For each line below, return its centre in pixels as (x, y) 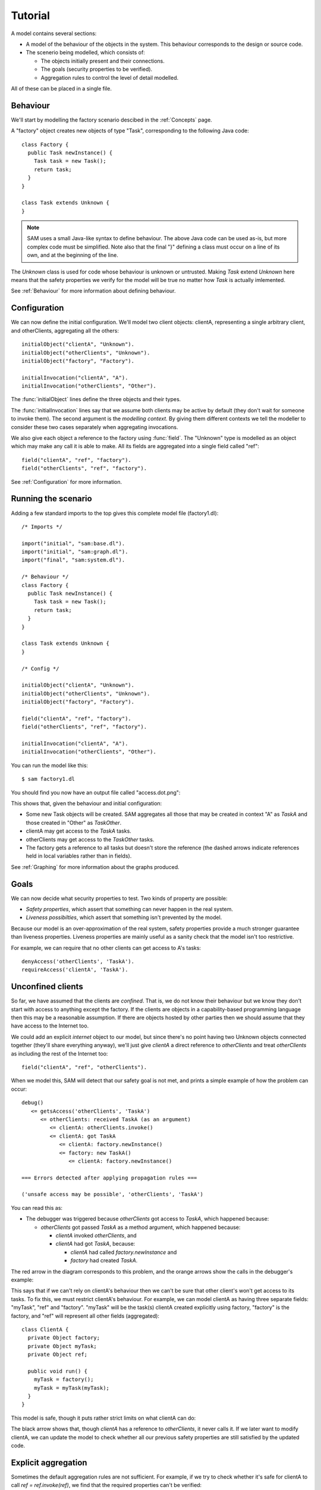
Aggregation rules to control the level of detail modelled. (110, 77)
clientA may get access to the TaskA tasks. (79, 831)
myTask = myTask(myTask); (72, 1388)
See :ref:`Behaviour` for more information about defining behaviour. (93, 291)
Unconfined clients (47, 987)
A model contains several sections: (54, 33)
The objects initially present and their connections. (103, 61)
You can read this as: (37, 1207)
